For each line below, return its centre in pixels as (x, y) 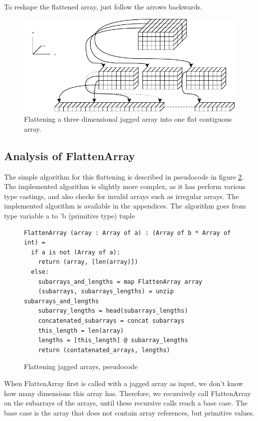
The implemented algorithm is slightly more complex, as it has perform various (125, 186)
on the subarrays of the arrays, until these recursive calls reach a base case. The (126, 403)
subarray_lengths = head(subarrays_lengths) (113, 311)
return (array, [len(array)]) (88, 262)
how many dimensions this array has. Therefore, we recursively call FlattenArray (128, 393)
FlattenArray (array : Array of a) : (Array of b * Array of (128, 233)
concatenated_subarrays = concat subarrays (111, 320)
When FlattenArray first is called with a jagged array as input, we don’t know (124, 383)
